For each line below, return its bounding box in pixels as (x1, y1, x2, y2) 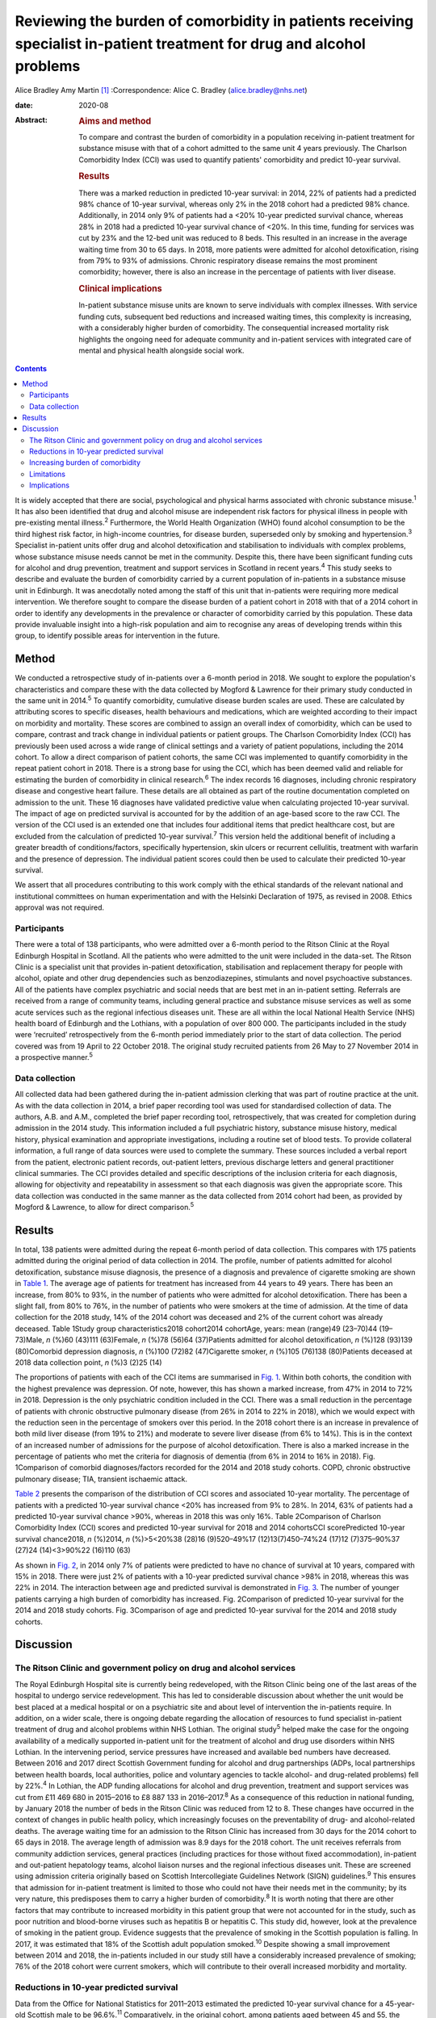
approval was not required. (15, 902, 105, 912)
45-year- (384, 1999, 416, 2008)
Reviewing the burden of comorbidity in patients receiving (15, 12, 414, 30)
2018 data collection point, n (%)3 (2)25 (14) (15, 1357, 162, 1367)
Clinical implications (78, 283, 162, 295)
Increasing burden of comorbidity (29, 458, 141, 467)
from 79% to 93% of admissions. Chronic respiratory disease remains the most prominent (78, 255, 378, 266)
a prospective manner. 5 (15, 1051, 93, 1062)
